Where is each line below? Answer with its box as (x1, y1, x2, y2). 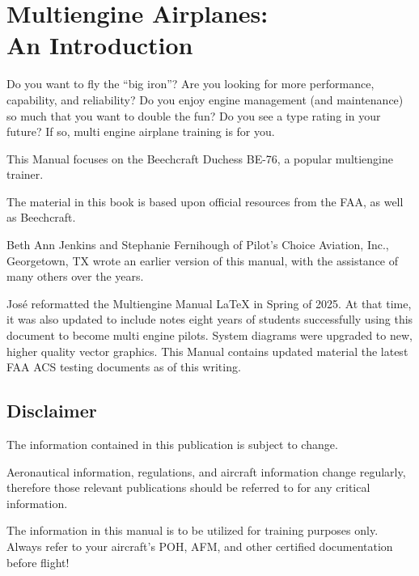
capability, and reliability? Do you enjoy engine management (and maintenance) (6, 91, 404, 108)
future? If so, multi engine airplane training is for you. (6, 123, 275, 140)
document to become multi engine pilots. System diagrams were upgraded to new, (6, 327, 413, 344)
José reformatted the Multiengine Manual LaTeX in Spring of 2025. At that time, (6, 294, 412, 311)
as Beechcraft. (6, 209, 76, 226)
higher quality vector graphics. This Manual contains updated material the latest (6, 342, 408, 359)
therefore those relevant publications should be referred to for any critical (6, 479, 370, 496)
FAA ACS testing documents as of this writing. (6, 358, 241, 375)
